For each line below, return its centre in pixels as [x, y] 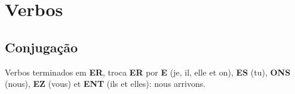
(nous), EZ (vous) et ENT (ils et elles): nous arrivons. [105, 84]
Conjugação [42, 47]
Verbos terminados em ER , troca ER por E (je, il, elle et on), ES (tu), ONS [148, 72]
